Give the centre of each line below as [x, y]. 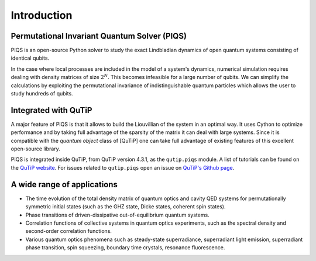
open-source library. [36, 149]
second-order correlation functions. [69, 231]
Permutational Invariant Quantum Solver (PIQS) [99, 36]
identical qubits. [30, 58]
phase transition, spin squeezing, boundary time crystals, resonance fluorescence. [125, 248]
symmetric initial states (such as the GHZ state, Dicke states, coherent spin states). [126, 207]
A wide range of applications [64, 184]
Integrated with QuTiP [51, 110]
